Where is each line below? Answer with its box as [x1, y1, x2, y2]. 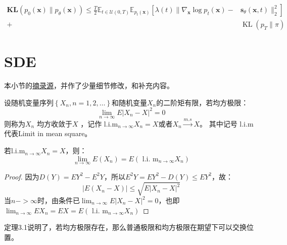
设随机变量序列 [4, 97, 54, 107]
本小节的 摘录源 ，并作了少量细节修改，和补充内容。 [4, 80, 174, 91]
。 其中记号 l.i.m [200, 118, 254, 129]
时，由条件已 [37, 195, 80, 206]
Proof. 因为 [4, 171, 39, 181]
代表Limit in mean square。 [4, 128, 92, 139]
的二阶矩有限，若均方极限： [156, 97, 249, 107]
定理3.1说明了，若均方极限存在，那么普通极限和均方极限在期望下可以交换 [4, 222, 247, 232]
